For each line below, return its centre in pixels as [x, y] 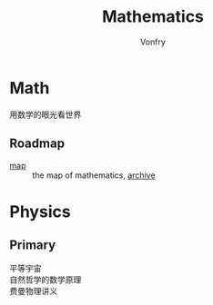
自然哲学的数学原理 [46, 280]
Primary [33, 246]
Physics [40, 212]
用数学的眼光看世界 [46, 114]
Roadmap [37, 144]
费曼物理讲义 [33, 290]
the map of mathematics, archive [94, 175]
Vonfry [153, 42]
